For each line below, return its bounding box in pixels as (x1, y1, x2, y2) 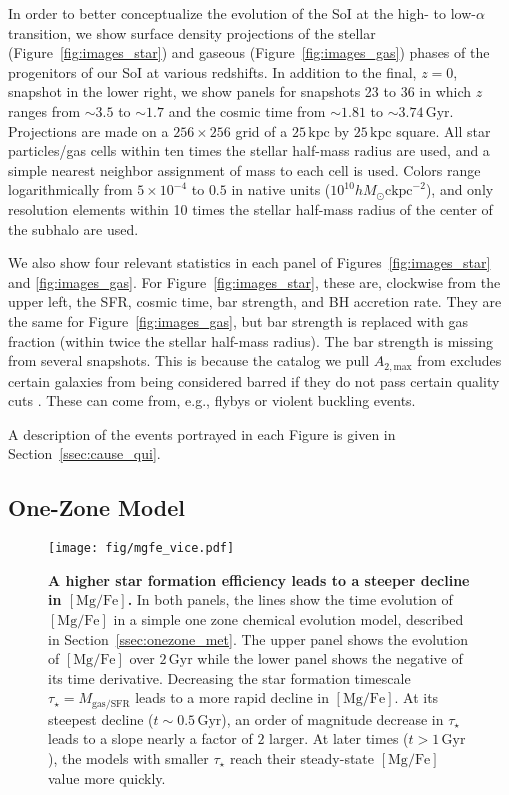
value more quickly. (48, 767, 166, 788)
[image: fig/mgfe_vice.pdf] (48, 541, 235, 556)
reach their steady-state (229, 747, 375, 768)
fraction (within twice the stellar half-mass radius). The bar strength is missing (8, 330, 493, 351)
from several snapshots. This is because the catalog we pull (8, 350, 370, 371)
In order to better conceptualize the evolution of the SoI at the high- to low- (8, 3, 476, 23)
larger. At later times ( (269, 728, 409, 749)
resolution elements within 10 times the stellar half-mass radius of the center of (8, 198, 493, 219)
